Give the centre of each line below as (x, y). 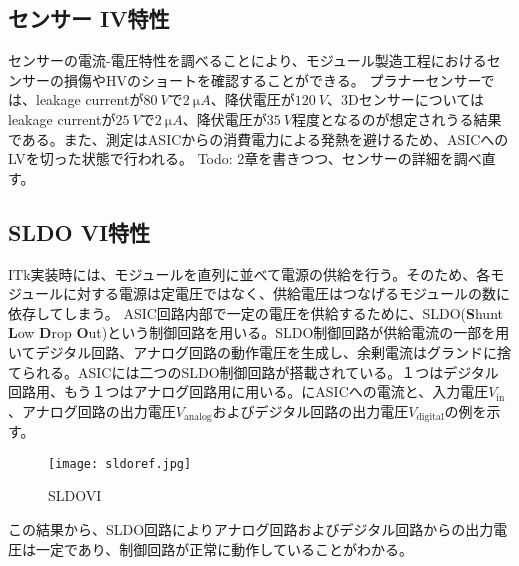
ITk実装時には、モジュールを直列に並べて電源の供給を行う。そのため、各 (249, 273)
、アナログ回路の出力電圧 (92, 410)
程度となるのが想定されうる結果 (396, 118)
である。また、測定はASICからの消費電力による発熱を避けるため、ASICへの (258, 138)
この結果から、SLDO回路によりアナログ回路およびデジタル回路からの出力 (251, 529)
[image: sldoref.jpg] (120, 463)
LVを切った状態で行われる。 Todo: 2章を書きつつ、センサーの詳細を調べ (245, 158)
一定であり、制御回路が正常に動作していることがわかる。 (224, 548)
